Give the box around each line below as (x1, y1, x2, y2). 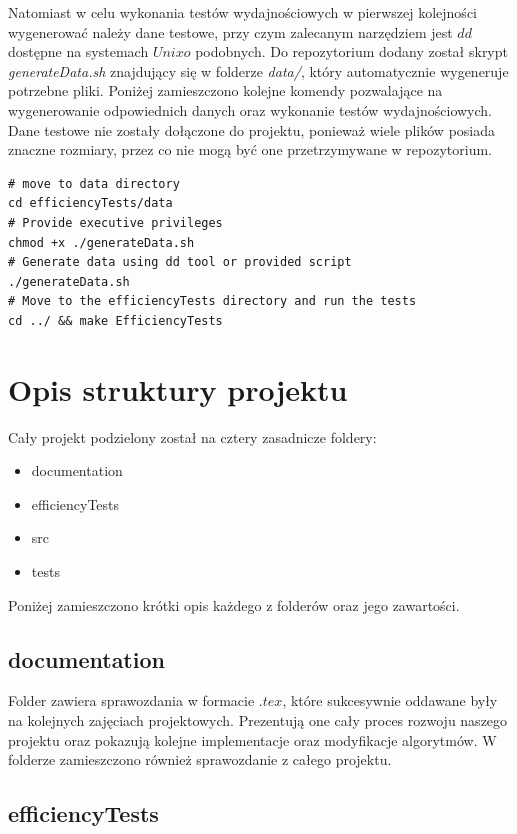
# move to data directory (8, 176, 180, 191)
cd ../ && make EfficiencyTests (8, 313, 223, 328)
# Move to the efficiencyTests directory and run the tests (8, 294, 417, 309)
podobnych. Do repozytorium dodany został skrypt (195, 41, 508, 62)
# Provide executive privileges (8, 215, 223, 230)
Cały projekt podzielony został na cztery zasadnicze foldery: (8, 426, 377, 447)
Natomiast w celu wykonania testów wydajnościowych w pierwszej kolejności (8, 2, 477, 22)
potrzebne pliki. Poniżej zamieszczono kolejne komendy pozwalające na (8, 80, 443, 101)
